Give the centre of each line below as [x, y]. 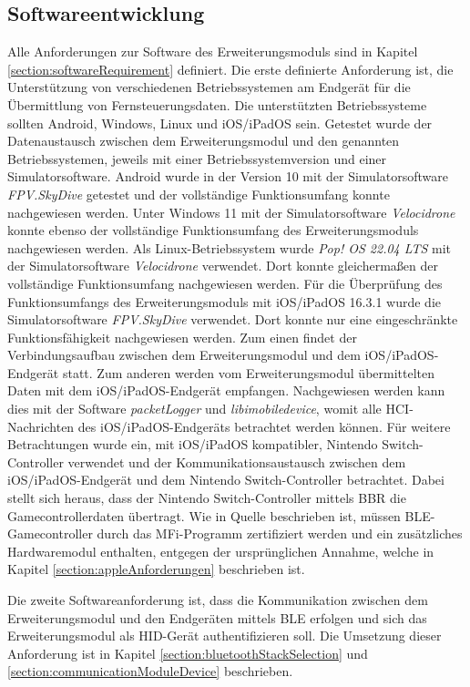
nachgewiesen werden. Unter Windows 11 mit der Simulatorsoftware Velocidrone [231, 212]
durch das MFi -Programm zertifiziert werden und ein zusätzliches [280, 533]
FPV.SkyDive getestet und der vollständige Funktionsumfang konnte [199, 194]
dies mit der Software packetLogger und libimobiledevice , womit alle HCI [209, 409]
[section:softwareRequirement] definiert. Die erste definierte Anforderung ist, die [230, 69]
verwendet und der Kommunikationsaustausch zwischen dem [237, 461]
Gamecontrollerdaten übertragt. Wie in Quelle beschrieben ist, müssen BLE [219, 515]
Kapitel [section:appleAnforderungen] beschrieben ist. [156, 569]
